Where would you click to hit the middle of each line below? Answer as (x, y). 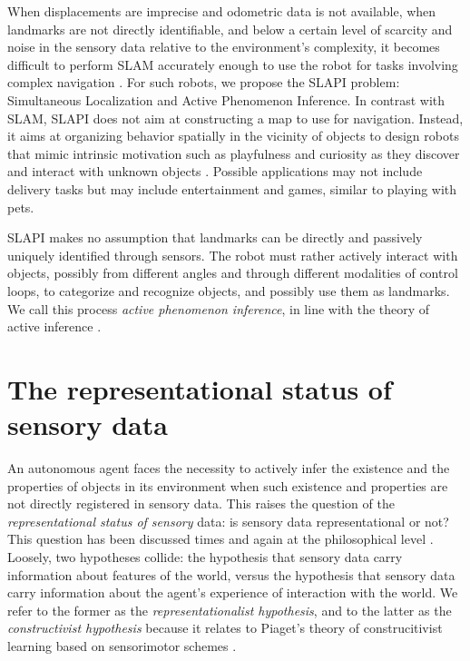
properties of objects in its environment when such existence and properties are (228, 485)
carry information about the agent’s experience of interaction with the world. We (233, 592)
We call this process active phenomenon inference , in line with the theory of (219, 308)
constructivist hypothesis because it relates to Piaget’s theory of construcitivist (225, 628)
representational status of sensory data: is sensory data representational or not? (228, 521)
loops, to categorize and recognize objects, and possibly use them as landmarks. (229, 290)
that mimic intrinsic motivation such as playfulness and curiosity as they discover (234, 153)
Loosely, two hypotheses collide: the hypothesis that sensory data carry (205, 556)
